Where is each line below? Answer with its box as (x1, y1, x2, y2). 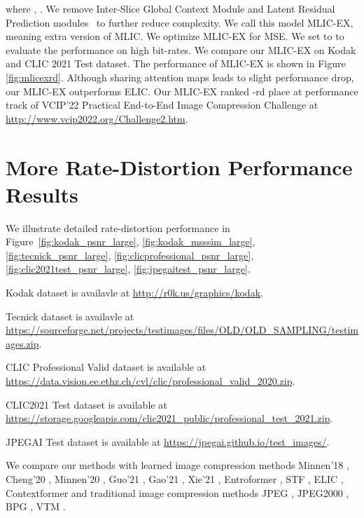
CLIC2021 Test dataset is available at (6, 397, 167, 411)
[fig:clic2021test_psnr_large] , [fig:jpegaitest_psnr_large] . (6, 261, 251, 276)
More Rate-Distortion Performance (6, 152, 353, 181)
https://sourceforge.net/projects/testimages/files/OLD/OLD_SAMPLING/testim (6, 322, 358, 337)
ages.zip (6, 336, 39, 350)
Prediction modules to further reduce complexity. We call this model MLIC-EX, (6, 15, 353, 29)
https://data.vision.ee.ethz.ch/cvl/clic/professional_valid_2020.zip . (6, 374, 295, 388)
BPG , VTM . (6, 499, 66, 514)
